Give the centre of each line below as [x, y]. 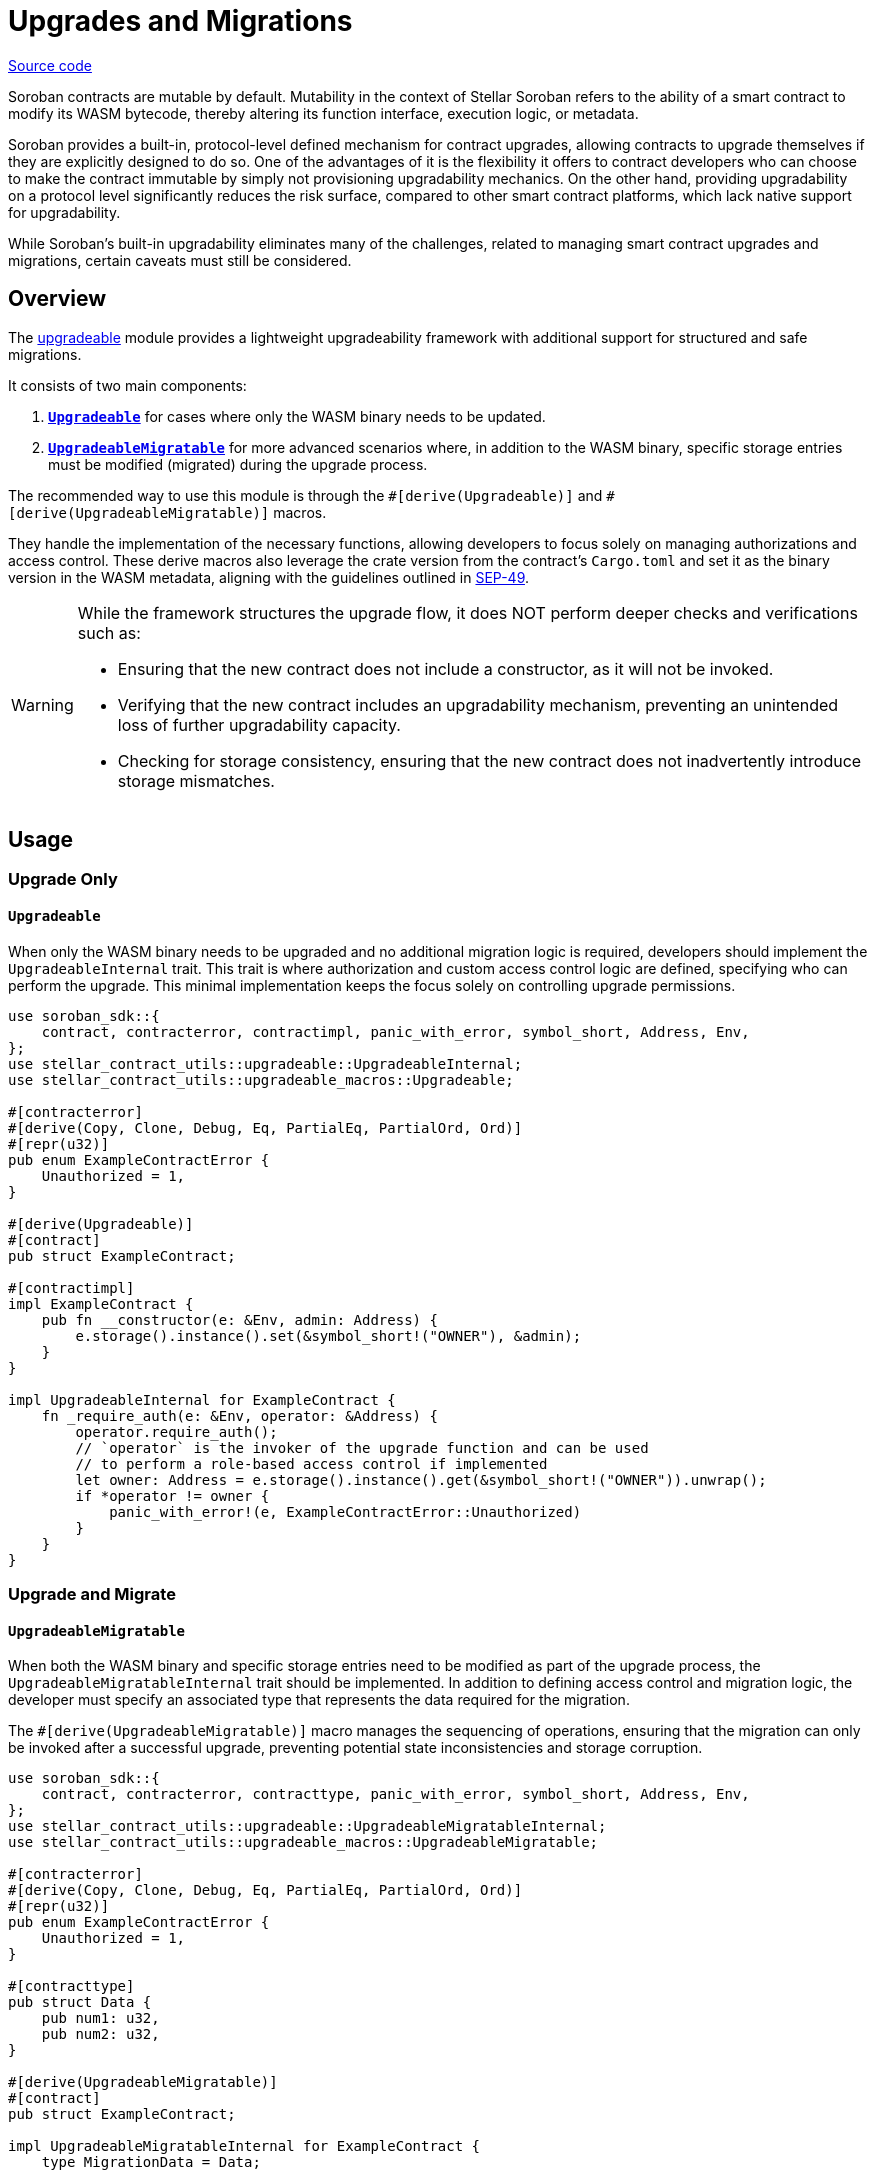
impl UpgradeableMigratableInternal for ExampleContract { [244, 2146]
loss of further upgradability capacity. [259, 724]
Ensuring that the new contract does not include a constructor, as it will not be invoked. [445, 668]
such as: [109, 632]
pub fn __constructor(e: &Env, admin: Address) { [239, 1319]
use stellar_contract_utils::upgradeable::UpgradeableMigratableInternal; [307, 1826]
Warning [42, 704]
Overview [57, 299]
